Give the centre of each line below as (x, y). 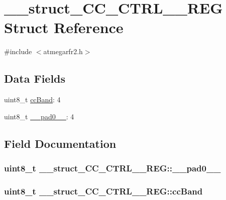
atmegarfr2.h (63, 51)
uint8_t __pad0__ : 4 (39, 116)
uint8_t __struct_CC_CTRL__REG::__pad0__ (112, 168)
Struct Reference (64, 27)
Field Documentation (60, 143)
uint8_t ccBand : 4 (32, 99)
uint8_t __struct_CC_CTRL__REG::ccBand (103, 191)
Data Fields (35, 78)
